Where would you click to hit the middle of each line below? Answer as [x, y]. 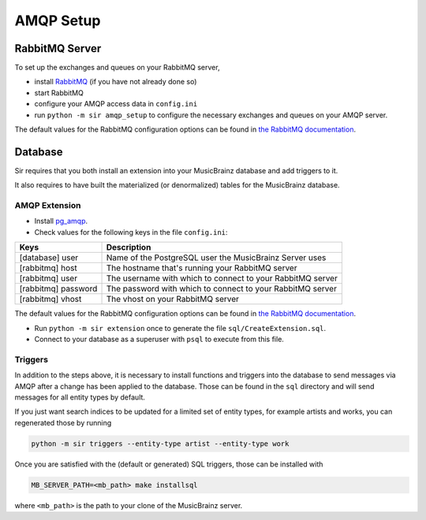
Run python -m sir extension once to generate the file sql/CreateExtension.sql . [180, 328]
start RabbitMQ [59, 93]
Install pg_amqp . [61, 221]
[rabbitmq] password [58, 289]
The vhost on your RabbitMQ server [173, 299]
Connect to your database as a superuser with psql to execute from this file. [159, 340]
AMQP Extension [48, 206]
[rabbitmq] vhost [50, 299]
